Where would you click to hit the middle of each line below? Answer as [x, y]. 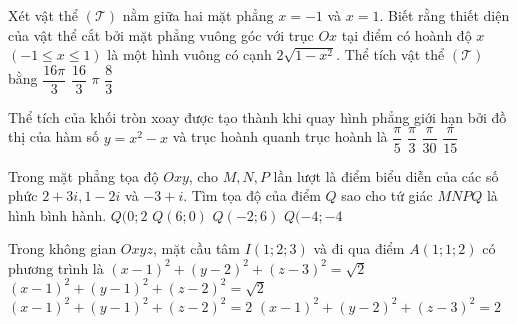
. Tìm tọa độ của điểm [252, 195]
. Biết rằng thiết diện [444, 15]
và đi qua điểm [359, 248]
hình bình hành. [57, 214]
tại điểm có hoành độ [406, 34]
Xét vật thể [43, 15]
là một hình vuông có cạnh [189, 54]
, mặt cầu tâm [196, 248]
